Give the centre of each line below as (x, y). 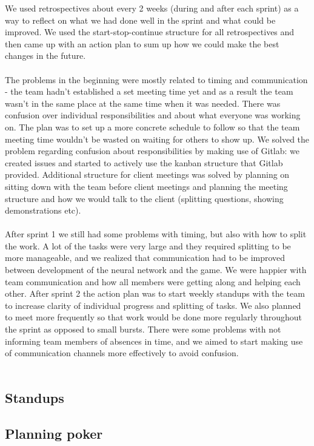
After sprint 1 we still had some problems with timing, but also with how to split (156, 234)
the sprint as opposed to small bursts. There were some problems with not (143, 329)
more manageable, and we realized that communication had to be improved (145, 258)
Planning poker (54, 433)
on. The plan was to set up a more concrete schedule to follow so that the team (152, 127)
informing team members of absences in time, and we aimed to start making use (154, 341)
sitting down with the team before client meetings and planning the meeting (146, 186)
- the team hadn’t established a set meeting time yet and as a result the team (149, 91)
